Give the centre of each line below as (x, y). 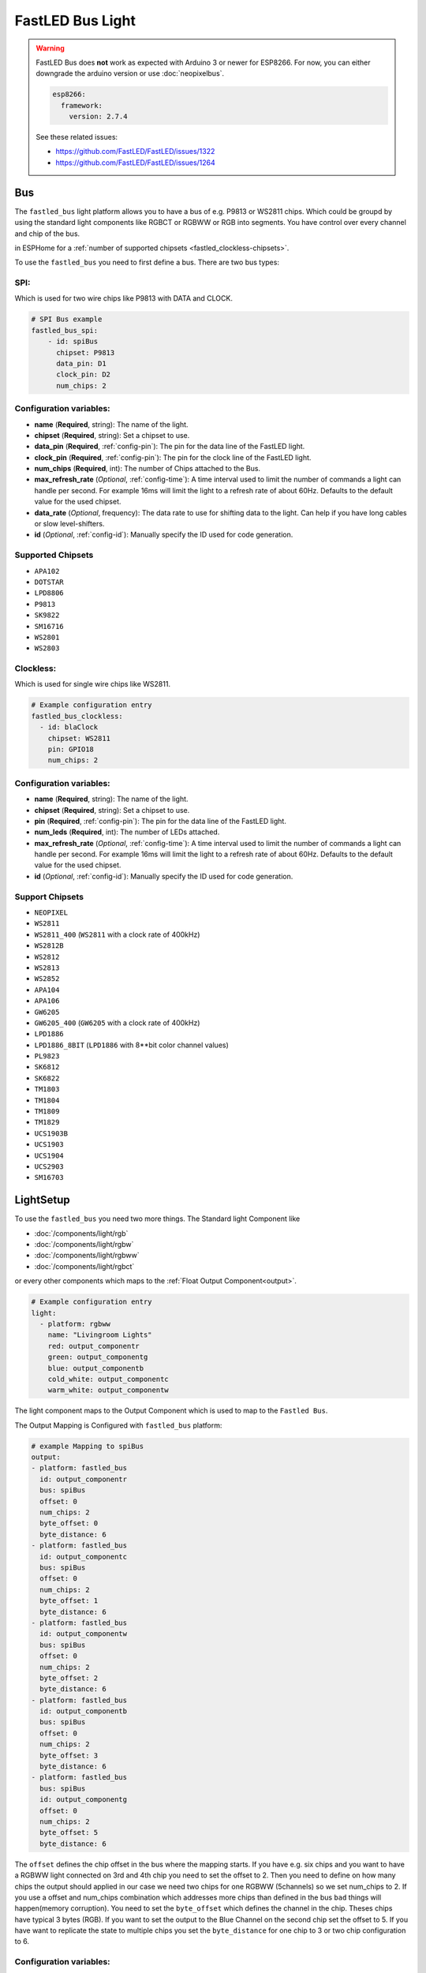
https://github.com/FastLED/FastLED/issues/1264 (136, 163)
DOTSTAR (49, 582)
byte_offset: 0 (69, 1524)
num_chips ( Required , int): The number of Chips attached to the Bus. (147, 469)
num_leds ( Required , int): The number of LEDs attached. (127, 832)
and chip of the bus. (47, 234)
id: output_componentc (84, 1556)
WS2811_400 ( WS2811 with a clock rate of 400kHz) (117, 934)
